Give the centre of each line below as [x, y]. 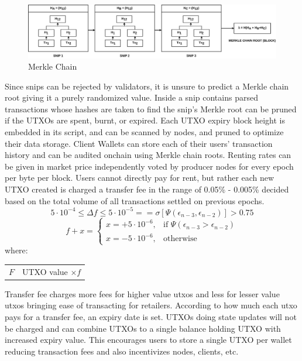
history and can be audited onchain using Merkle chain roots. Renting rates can [148, 155]
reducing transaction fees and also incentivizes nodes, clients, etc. [122, 351]
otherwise [180, 239]
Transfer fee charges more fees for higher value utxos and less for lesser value [142, 293]
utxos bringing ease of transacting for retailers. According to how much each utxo [151, 305]
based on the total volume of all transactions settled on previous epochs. [135, 200]
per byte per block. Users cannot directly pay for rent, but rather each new [140, 178]
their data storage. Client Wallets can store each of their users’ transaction [139, 143]
